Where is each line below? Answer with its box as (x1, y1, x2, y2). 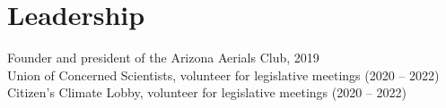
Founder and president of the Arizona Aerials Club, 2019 (7, 48, 319, 67)
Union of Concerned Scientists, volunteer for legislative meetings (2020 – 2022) (7, 65, 440, 84)
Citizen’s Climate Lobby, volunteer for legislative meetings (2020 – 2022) (7, 83, 407, 102)
